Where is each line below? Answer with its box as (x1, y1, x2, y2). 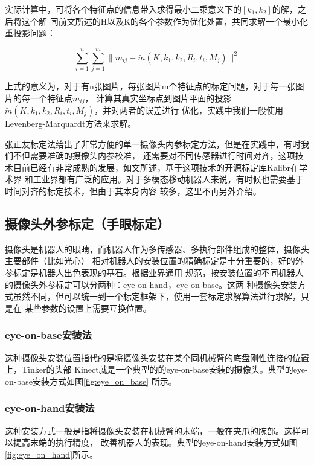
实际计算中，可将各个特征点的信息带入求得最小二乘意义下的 (5, 3, 242, 15)
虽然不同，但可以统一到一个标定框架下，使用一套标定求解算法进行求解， (13, 290, 301, 303)
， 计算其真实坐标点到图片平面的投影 (85, 91, 232, 104)
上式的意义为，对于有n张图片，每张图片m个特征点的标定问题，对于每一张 (5, 79, 296, 92)
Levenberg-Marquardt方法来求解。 (5, 117, 136, 129)
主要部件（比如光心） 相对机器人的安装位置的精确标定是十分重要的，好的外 (5, 254, 304, 267)
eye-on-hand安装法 (5, 400, 95, 415)
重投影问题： (5, 27, 56, 39)
